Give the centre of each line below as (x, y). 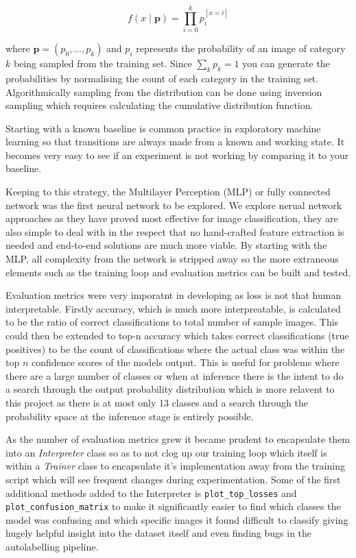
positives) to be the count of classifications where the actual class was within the (175, 349)
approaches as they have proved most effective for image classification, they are (172, 218)
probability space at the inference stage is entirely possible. (130, 416)
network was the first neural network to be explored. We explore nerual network (174, 205)
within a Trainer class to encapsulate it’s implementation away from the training (175, 466)
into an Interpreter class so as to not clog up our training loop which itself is (166, 452)
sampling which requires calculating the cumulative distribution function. (159, 105)
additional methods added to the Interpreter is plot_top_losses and (151, 493)
